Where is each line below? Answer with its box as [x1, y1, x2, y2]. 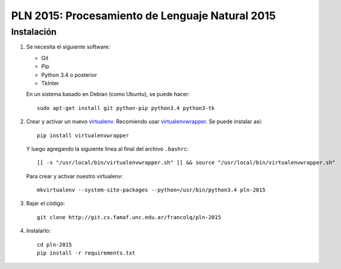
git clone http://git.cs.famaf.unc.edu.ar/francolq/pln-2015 [37, 214, 221, 220]
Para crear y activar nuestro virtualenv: [26, 172, 123, 180]
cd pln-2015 [37, 241, 72, 248]
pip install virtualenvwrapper [37, 132, 130, 139]
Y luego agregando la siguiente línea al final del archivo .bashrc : [26, 145, 189, 153]
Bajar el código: [26, 200, 66, 207]
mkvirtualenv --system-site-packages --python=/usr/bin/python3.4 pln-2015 [37, 187, 266, 193]
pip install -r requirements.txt [37, 250, 136, 256]
